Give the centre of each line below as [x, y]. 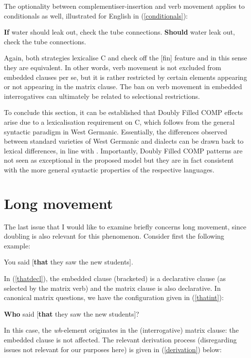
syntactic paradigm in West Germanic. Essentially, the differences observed [116, 131]
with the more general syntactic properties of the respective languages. [109, 169]
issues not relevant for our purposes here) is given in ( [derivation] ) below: [113, 349]
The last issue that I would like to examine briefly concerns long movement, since [125, 226]
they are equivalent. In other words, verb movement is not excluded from [113, 67]
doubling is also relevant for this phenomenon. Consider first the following [114, 236]
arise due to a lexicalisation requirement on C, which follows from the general [119, 122]
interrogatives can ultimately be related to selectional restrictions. [102, 96]
